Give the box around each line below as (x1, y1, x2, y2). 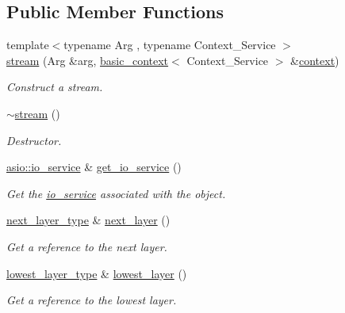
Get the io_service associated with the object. (6, 185, 226, 201)
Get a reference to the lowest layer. (6, 292, 177, 308)
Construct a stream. (6, 78, 103, 95)
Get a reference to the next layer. (6, 238, 167, 254)
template (6, 36, 49, 53)
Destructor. (6, 132, 62, 148)
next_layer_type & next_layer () (6, 212, 171, 228)
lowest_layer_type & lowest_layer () (6, 265, 187, 281)
